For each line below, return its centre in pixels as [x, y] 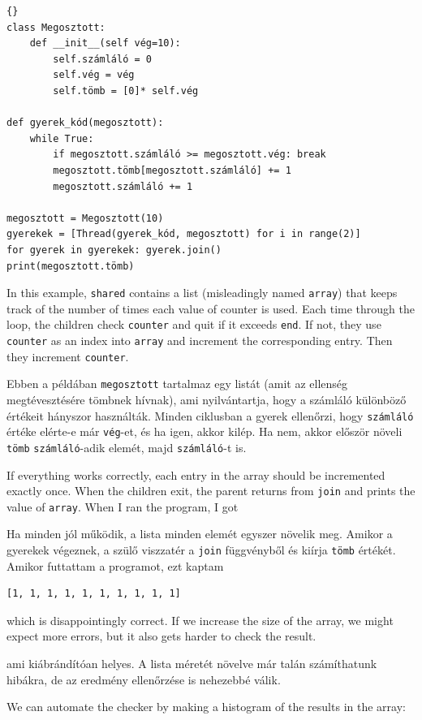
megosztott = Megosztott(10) [85, 218]
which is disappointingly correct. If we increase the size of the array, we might [200, 620]
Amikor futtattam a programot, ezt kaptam [115, 565]
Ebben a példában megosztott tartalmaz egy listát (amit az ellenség [177, 384]
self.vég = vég [94, 75]
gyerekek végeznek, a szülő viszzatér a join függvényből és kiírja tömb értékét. [201, 550]
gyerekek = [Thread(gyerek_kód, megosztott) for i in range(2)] [184, 234]
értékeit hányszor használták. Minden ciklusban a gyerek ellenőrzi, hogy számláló [210, 415]
